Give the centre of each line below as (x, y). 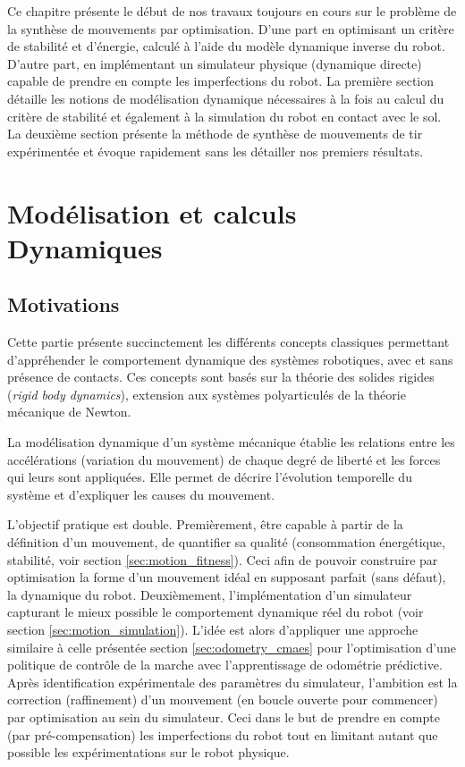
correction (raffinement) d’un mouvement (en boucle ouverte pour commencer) (223, 700)
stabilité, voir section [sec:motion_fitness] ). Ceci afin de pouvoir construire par (223, 559)
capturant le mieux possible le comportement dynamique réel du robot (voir (216, 612)
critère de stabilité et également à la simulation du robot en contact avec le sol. (224, 116)
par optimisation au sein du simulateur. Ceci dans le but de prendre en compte (224, 716)
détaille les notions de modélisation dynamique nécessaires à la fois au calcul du (226, 98)
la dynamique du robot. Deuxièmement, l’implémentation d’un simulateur (210, 594)
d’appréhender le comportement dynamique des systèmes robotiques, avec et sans (230, 359)
